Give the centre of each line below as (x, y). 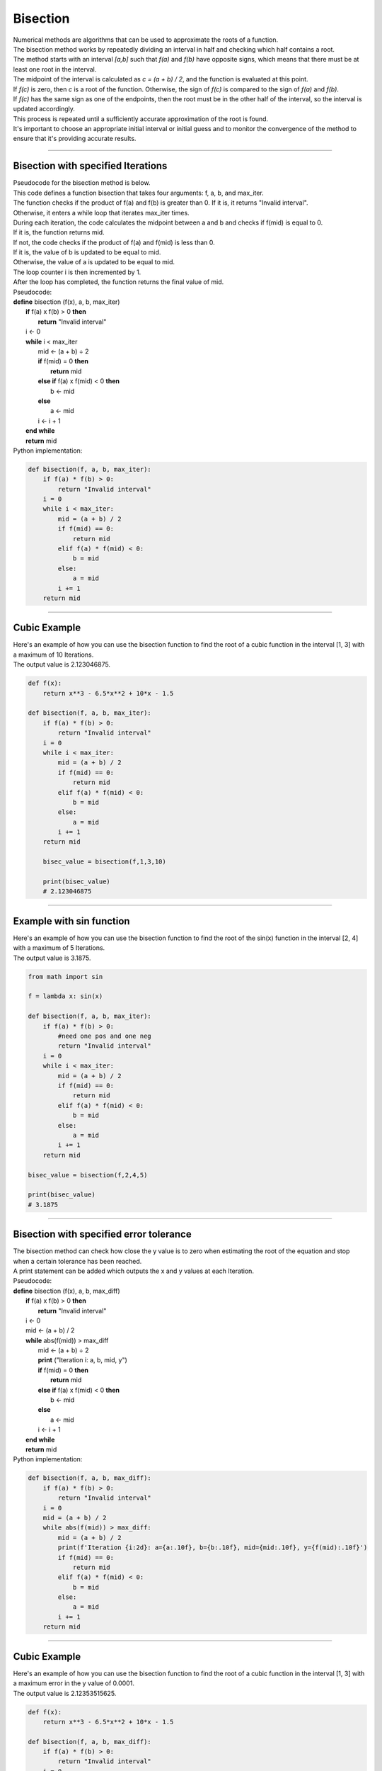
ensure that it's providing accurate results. (75, 139)
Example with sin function (71, 921)
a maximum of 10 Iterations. (53, 655)
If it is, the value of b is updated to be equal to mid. (87, 252)
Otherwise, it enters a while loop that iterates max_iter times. (102, 213)
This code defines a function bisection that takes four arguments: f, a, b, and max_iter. (139, 193)
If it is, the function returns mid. (59, 232)
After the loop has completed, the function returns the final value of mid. (118, 282)
